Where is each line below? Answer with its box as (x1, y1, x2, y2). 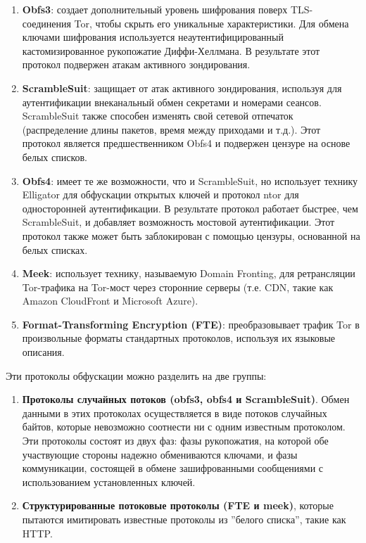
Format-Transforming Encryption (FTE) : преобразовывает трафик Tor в (22, 317, 360, 331)
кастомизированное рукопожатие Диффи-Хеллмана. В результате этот (22, 43, 320, 58)
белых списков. (22, 149, 88, 164)
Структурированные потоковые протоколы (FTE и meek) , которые (22, 498, 334, 513)
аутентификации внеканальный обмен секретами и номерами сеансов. (22, 94, 322, 109)
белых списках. (22, 242, 88, 257)
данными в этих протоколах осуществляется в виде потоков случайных (22, 405, 327, 420)
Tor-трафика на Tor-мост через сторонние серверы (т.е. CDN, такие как (22, 279, 334, 294)
